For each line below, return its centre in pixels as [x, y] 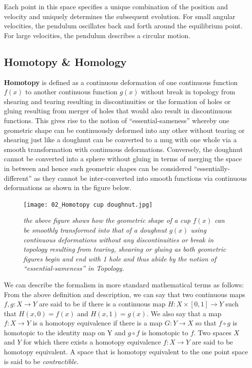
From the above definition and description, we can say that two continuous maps [125, 294]
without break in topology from [188, 92]
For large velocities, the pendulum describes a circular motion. [97, 35]
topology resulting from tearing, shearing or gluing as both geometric [125, 249]
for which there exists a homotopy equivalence [92, 342]
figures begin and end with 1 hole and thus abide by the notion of [120, 258]
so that [206, 323]
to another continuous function [71, 92]
